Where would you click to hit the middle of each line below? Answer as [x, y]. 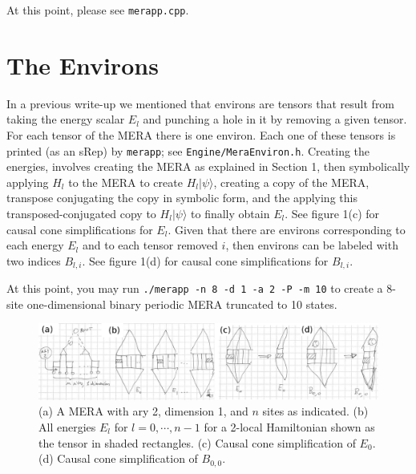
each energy [35, 245]
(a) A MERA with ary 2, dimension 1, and [143, 411]
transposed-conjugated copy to [81, 213]
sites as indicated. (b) [315, 411]
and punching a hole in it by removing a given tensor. [275, 119]
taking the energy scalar [66, 119]
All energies [67, 426]
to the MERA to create [125, 182]
